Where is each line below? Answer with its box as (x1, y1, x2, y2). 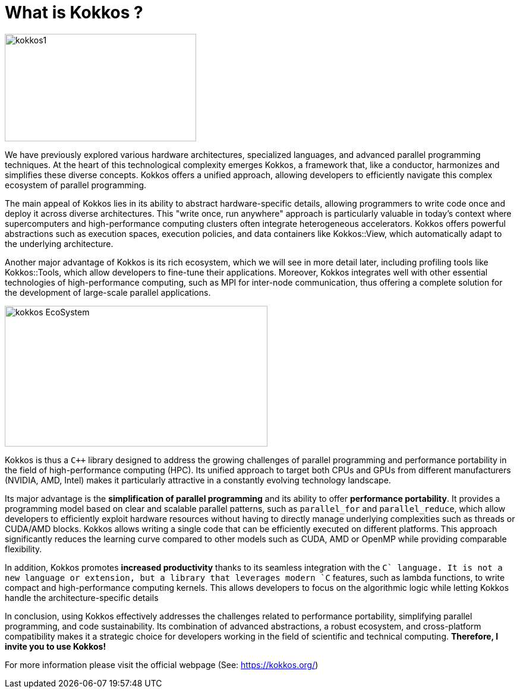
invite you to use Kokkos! (5, 641, 106, 651)
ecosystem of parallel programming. (5, 179, 147, 190)
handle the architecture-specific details (5, 592, 159, 603)
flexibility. (5, 543, 42, 554)
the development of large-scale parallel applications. (5, 287, 211, 298)
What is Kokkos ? (5, 2, 143, 23)
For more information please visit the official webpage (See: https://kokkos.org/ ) (5, 659, 319, 670)
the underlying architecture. (5, 238, 114, 249)
